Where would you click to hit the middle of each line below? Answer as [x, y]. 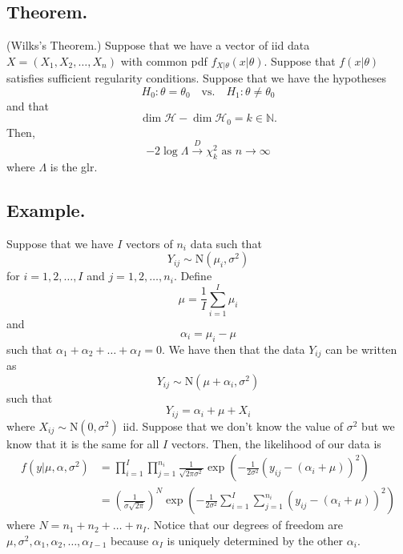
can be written [361, 349]
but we [378, 426]
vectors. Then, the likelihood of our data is [276, 443]
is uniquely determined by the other [255, 540]
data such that [226, 243]
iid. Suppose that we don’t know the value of [233, 426]
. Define [193, 276]
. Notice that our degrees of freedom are [245, 525]
